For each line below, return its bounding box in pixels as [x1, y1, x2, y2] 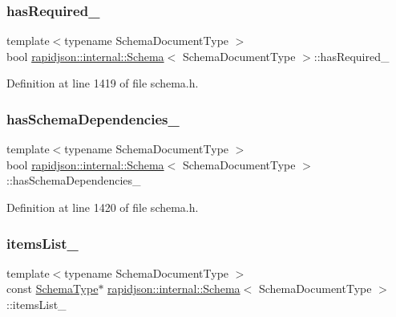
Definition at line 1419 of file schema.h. [6, 75, 199, 91]
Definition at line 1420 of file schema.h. [6, 199, 199, 215]
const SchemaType [6, 280, 99, 297]
